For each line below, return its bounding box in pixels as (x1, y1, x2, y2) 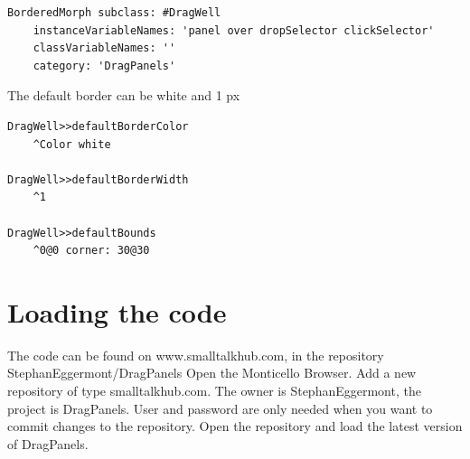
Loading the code (7, 293, 227, 330)
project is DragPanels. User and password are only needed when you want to (7, 398, 433, 417)
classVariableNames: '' (33, 42, 176, 55)
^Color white (33, 137, 111, 151)
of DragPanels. (7, 434, 89, 453)
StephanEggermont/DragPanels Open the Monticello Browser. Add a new (7, 363, 417, 382)
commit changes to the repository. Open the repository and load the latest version (7, 417, 463, 436)
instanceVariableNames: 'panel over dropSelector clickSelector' (33, 23, 435, 37)
